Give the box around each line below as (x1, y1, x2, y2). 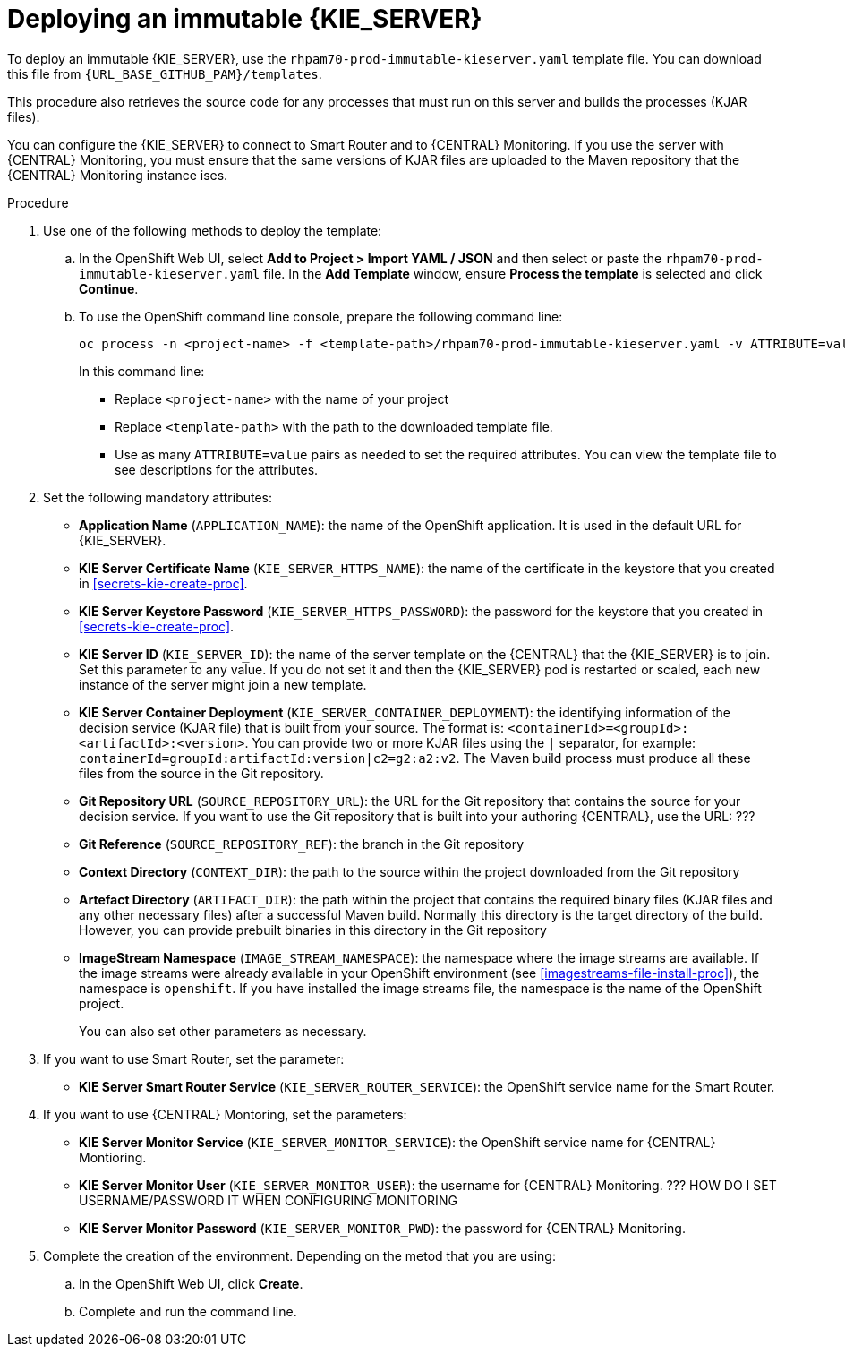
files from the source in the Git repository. (79, 765, 324, 781)
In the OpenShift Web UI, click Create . (79, 1275, 303, 1291)
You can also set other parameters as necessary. (79, 1023, 367, 1039)
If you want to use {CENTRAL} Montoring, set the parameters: (43, 1106, 407, 1122)
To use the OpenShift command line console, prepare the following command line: (79, 308, 563, 324)
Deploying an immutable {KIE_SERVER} (7, 4, 482, 34)
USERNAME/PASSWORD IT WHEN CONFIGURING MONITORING (79, 1192, 457, 1208)
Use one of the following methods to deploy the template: (43, 222, 382, 238)
